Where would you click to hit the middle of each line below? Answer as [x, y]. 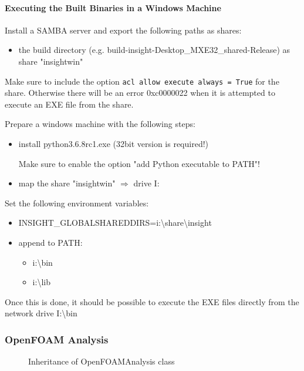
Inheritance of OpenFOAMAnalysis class [102, 361]
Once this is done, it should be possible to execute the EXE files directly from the [152, 301]
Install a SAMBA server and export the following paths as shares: [123, 30]
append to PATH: [50, 242]
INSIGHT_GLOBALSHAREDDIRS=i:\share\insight [115, 223]
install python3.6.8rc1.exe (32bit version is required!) [113, 144]
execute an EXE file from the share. [69, 104]
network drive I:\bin [41, 313]
